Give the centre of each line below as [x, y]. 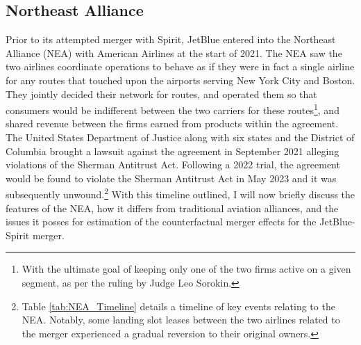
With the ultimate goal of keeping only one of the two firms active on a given [186, 269]
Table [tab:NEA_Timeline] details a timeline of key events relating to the [178, 306]
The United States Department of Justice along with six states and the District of [180, 137]
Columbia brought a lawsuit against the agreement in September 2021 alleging [173, 151]
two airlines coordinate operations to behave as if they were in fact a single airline [180, 66]
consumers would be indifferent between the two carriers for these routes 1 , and [173, 109]
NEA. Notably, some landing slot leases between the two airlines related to [181, 320]
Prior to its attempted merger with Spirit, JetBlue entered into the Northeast [171, 39]
